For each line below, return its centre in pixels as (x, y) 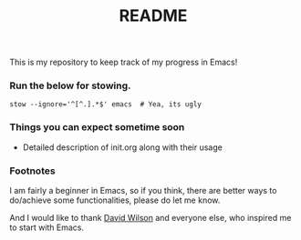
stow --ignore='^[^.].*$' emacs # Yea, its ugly (106, 105)
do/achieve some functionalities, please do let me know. (115, 200)
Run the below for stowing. (70, 85)
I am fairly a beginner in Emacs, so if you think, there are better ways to (143, 191)
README (153, 16)
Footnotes (33, 171)
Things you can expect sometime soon (97, 127)
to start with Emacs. (47, 227)
